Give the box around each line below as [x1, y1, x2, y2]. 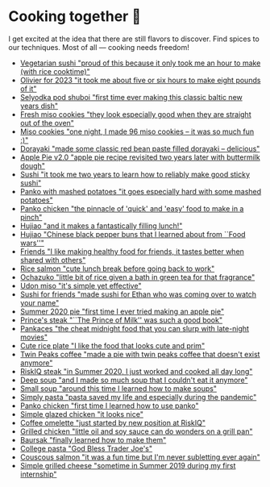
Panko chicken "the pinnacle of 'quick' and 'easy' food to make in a [19, 203, 244, 213]
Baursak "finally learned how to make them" [19, 435, 167, 444]
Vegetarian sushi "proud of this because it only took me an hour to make [19, 58, 261, 68]
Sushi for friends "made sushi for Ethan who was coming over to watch [19, 289, 256, 299]
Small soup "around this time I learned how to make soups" [19, 383, 218, 393]
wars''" [19, 238, 44, 248]
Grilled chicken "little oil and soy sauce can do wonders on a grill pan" [19, 427, 253, 436]
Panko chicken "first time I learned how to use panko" [19, 401, 199, 410]
